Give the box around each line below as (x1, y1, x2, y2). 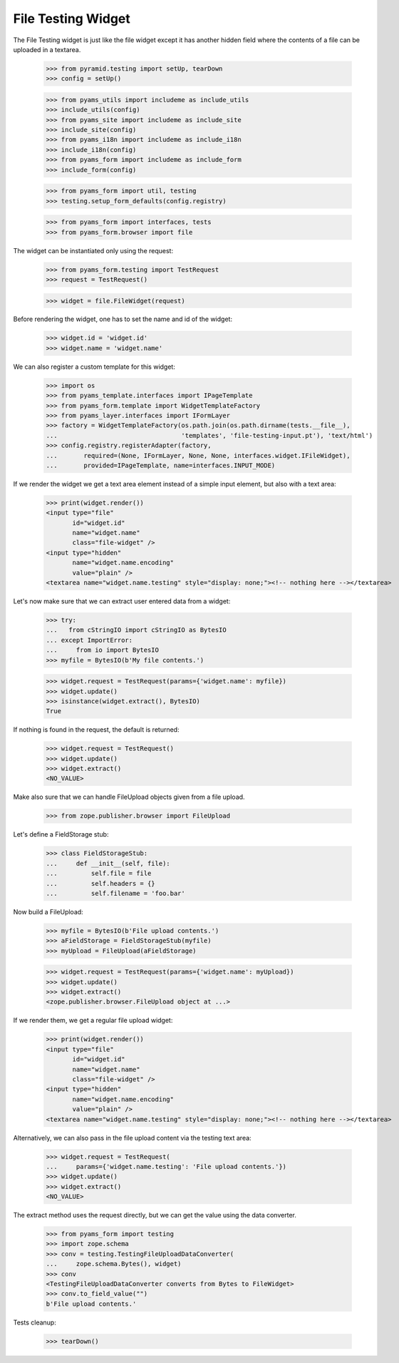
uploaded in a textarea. (13, 45, 81, 53)
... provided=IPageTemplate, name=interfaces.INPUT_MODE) (46, 461, 276, 469)
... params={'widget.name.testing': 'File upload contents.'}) (46, 1163, 287, 1170)
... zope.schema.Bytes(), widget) (46, 1260, 182, 1268)
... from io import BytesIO (46, 646, 160, 654)
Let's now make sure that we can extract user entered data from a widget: (13, 597, 231, 606)
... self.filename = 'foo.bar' (46, 889, 185, 897)
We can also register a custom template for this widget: (13, 362, 176, 371)
